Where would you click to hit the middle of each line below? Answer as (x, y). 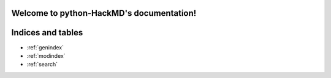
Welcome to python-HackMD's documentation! (104, 13)
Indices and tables (47, 33)
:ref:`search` (42, 65)
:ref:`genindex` (45, 47)
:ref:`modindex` (46, 55)
